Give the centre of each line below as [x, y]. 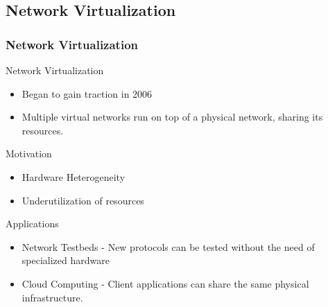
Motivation [29, 153]
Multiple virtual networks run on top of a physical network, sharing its [172, 117]
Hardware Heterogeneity [74, 176]
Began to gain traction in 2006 [87, 93]
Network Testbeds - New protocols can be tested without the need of [168, 246]
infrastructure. [52, 297]
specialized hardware [66, 260]
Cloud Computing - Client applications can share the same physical [165, 283]
